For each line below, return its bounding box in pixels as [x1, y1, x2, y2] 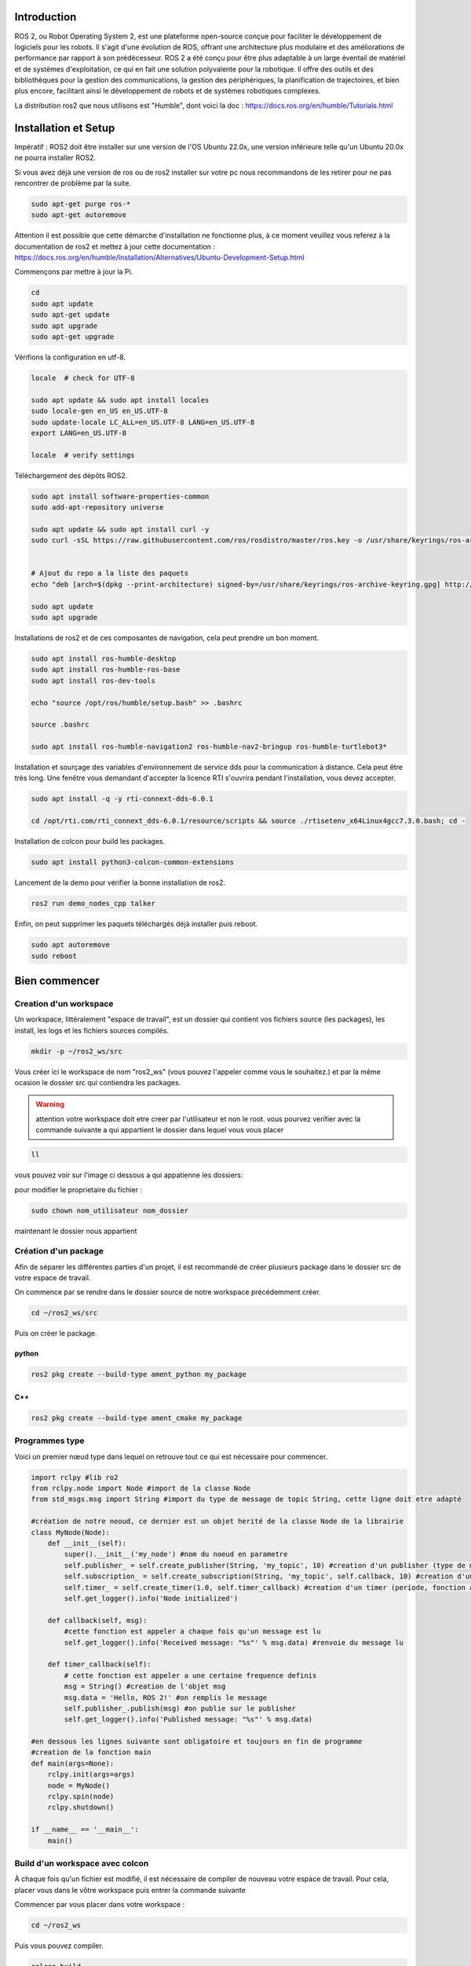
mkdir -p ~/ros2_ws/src [31, 1047, 123, 1055]
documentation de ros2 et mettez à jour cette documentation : [14, 241, 216, 251]
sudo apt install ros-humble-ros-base [31, 665, 181, 674]
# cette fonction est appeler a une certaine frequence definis [64, 1671, 317, 1680]
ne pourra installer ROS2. [14, 153, 97, 163]
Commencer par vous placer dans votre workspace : [14, 1900, 185, 1909]
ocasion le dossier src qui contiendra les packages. [14, 1078, 181, 1088]
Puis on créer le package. [14, 1329, 97, 1338]
